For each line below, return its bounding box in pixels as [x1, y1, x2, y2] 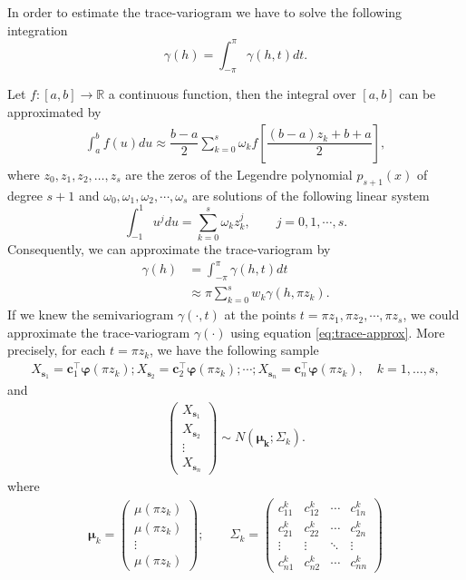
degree [7, 185, 43, 204]
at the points [224, 305, 296, 324]
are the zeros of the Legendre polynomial [125, 164, 353, 183]
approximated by [7, 103, 102, 122]
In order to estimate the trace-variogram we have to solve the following [7, 3, 403, 21]
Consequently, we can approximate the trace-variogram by [7, 239, 331, 258]
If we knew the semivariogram [7, 305, 174, 324]
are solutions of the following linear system [192, 185, 430, 204]
